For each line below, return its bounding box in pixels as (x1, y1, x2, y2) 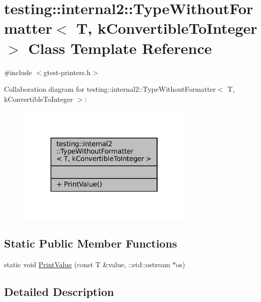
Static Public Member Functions (4, 235, 177, 251)
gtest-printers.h (43, 67, 91, 77)
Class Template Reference (28, 37, 212, 58)
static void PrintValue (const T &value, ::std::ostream (4, 259, 170, 269)
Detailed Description (4, 283, 114, 299)
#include (4, 67, 32, 77)
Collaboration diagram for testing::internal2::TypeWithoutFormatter (4, 84, 216, 94)
